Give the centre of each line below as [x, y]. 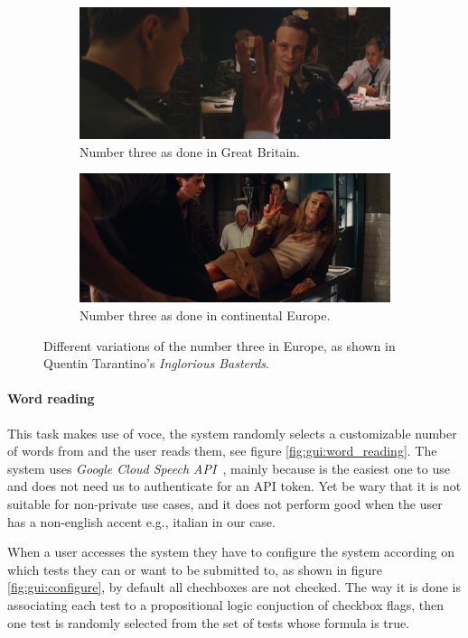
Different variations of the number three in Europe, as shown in [220, 345]
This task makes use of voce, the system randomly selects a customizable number [232, 433]
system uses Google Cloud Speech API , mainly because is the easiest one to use [229, 468]
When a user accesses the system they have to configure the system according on [231, 552]
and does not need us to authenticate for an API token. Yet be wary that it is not [234, 486]
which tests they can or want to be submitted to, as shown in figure [195, 569]
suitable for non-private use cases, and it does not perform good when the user [225, 503]
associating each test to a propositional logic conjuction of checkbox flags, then [226, 604]
